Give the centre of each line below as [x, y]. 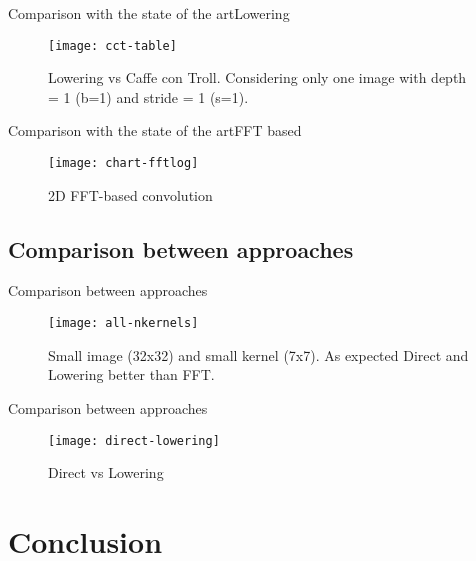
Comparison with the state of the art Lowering [149, 13]
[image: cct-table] [112, 45]
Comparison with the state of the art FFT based [155, 130]
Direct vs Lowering [106, 472]
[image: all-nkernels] [123, 323]
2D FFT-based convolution [130, 194]
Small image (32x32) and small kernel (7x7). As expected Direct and [258, 354]
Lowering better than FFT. [131, 374]
